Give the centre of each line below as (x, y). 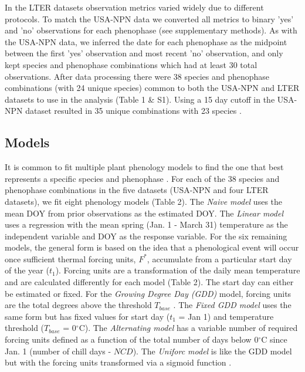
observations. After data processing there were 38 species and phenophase (137, 76)
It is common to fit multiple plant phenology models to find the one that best (144, 167)
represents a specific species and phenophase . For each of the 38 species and (142, 178)
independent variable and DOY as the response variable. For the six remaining (146, 236)
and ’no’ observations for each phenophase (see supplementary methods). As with (151, 30)
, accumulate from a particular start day (219, 258)
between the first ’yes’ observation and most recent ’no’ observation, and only (144, 53)
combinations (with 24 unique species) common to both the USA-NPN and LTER (152, 88)
